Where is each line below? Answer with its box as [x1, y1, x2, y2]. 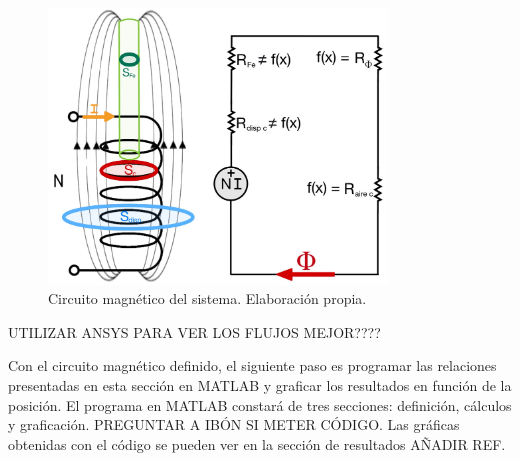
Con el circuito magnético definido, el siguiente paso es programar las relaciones [8, 355, 497, 376]
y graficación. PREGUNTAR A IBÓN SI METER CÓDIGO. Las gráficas [8, 414, 460, 435]
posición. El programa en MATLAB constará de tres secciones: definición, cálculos [8, 394, 512, 415]
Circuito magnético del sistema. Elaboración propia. [48, 288, 367, 309]
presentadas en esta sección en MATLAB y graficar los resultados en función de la [8, 375, 512, 396]
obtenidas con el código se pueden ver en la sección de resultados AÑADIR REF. [8, 433, 506, 454]
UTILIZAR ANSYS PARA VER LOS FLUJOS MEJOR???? [8, 321, 381, 342]
